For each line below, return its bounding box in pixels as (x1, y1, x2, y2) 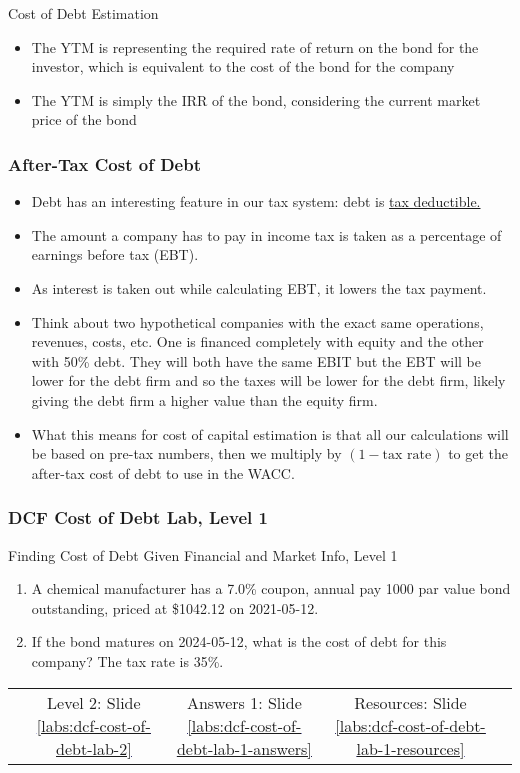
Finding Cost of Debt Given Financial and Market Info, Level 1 (8, 544, 398, 565)
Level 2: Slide (47, 690, 141, 714)
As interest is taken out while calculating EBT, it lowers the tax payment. (31, 277, 487, 298)
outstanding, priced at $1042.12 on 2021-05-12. (31, 597, 319, 618)
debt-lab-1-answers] (176, 736, 312, 760)
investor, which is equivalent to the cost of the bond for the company (31, 56, 455, 77)
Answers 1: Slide (186, 690, 302, 714)
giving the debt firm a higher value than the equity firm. (31, 389, 378, 410)
